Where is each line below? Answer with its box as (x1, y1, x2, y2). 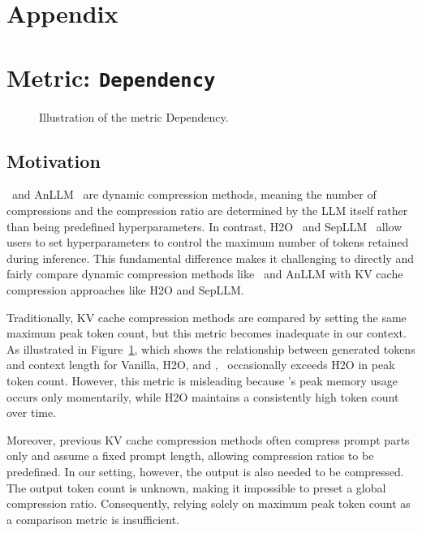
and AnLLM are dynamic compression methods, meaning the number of (11, 186, 377, 203)
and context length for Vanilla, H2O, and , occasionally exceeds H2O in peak (6, 356, 395, 373)
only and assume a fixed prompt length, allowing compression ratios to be (6, 447, 374, 464)
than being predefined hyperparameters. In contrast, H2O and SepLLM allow (6, 217, 403, 234)
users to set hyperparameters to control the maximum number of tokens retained (6, 234, 409, 251)
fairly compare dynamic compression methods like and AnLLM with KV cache (6, 265, 403, 282)
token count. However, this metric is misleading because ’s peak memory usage (6, 372, 398, 389)
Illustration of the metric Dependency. (39, 108, 229, 125)
